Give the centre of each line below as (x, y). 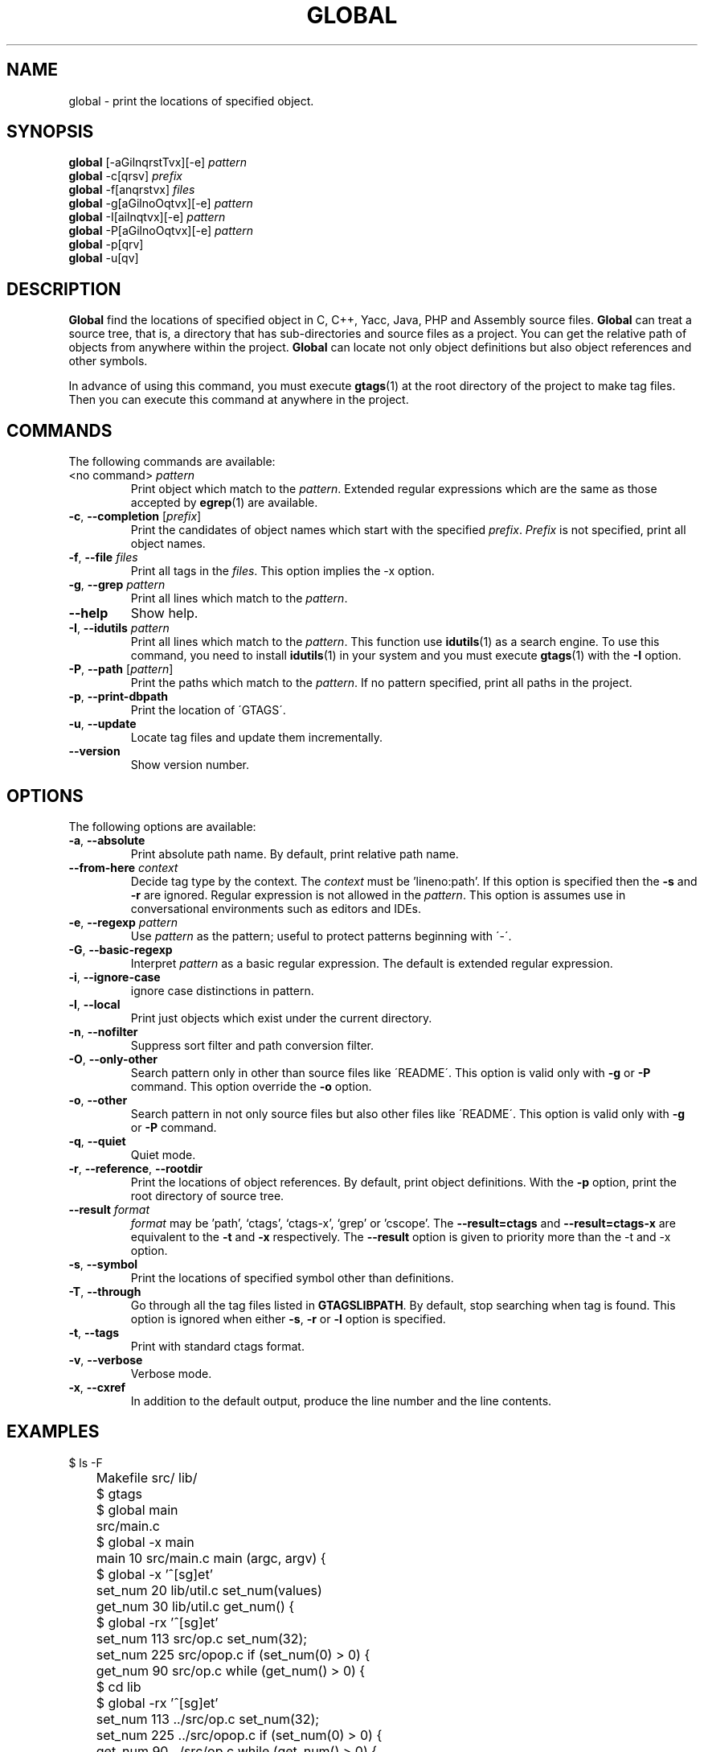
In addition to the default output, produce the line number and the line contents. (341, 1400)
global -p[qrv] (106, 245)
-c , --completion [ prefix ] (135, 516)
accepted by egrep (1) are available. (224, 503)
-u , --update (102, 724)
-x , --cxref (97, 1387)
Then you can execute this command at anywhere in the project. (239, 400)
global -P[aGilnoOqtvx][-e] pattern (161, 231)
